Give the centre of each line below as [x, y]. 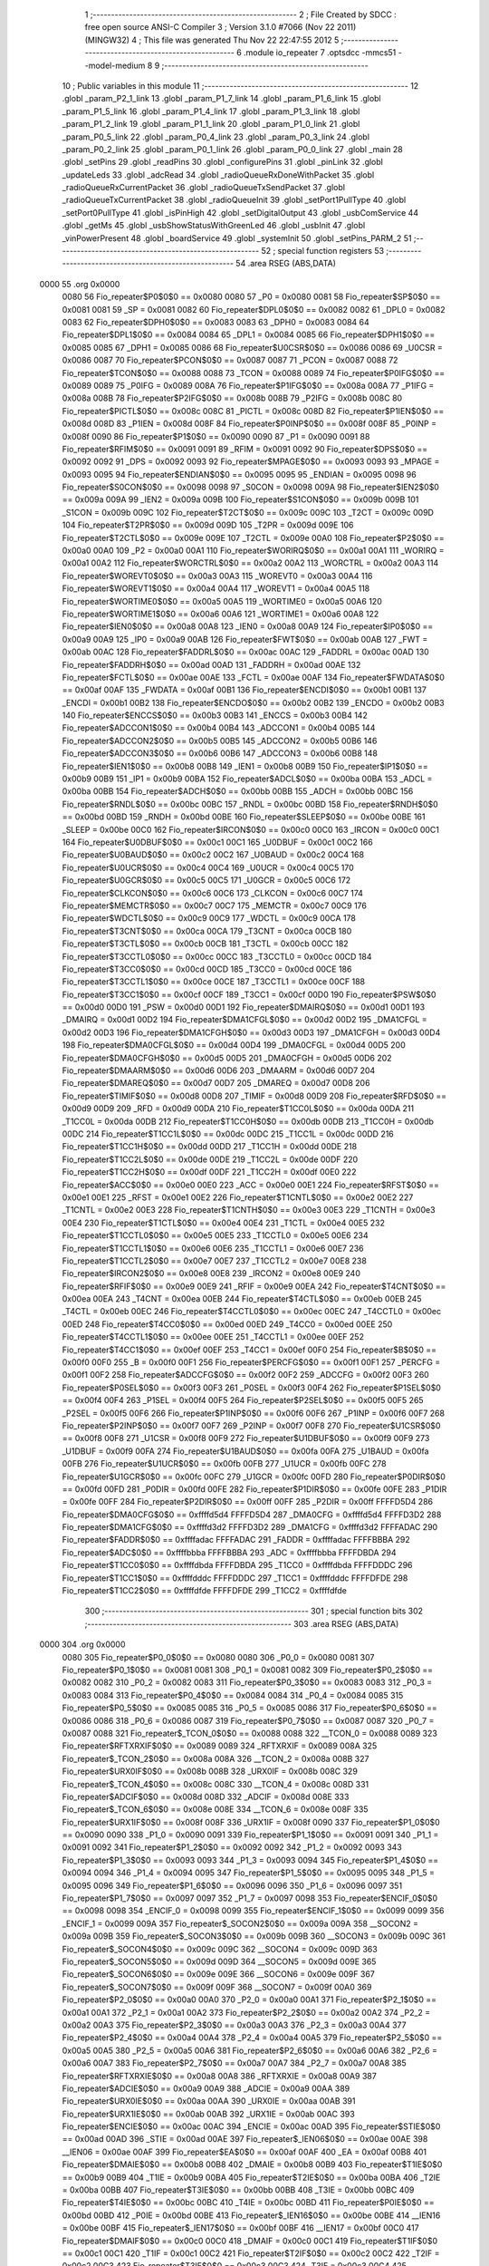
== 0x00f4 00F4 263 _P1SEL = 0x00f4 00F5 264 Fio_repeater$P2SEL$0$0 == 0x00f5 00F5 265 [243, 1400]
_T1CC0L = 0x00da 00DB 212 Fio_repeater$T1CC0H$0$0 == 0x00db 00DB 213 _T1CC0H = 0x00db [248, 1121]
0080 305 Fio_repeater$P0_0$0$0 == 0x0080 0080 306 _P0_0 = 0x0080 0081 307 [218, 1657]
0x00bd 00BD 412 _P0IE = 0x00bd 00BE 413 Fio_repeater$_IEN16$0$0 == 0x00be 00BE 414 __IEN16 [251, 2215]
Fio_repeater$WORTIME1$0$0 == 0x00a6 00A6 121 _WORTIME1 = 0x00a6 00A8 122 [221, 614]
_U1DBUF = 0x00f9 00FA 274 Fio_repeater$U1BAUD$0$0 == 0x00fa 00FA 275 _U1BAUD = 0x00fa [245, 1451]
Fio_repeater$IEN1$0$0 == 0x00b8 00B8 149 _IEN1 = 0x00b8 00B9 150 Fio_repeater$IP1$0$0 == [245, 766]
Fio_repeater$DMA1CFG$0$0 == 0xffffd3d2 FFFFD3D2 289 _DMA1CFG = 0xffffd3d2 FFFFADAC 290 [250, 1527]
